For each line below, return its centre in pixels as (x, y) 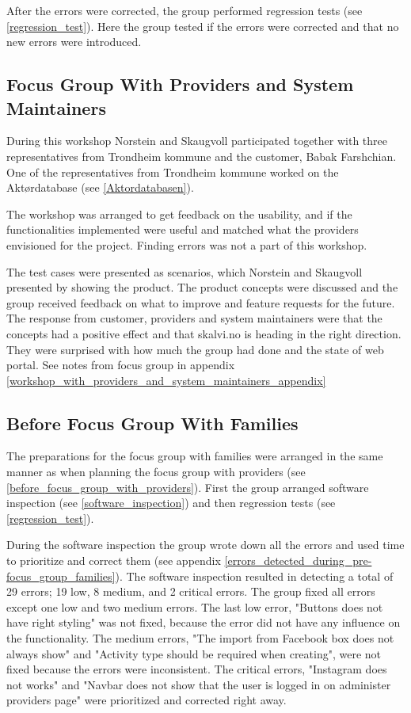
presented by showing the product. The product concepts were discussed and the (202, 287)
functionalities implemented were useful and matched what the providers (183, 229)
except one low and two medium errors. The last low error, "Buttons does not (195, 606)
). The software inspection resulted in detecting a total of (254, 576)
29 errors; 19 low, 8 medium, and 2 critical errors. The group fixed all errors (191, 591)
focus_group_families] (61, 576)
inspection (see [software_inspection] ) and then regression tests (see (171, 503)
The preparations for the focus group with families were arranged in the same (195, 456)
